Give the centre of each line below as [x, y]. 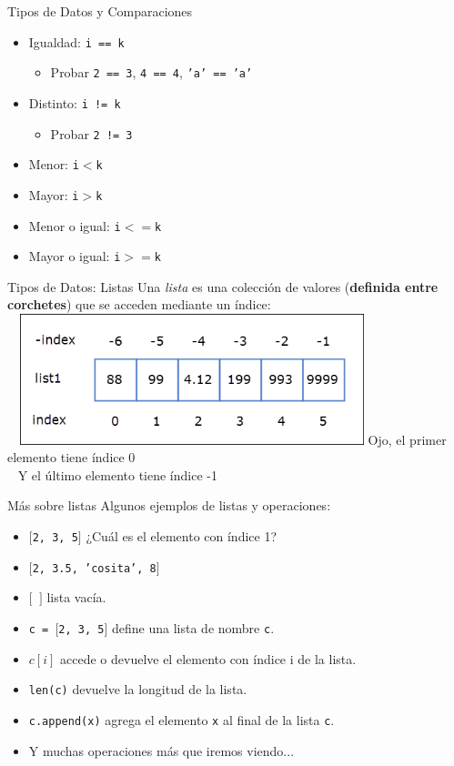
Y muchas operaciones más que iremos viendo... [161, 750]
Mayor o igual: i [75, 256]
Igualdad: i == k [76, 41]
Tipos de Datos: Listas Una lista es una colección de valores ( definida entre [223, 286]
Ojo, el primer [407, 439]
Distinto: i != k [75, 102]
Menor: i [54, 164]
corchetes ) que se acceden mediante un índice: [139, 304]
